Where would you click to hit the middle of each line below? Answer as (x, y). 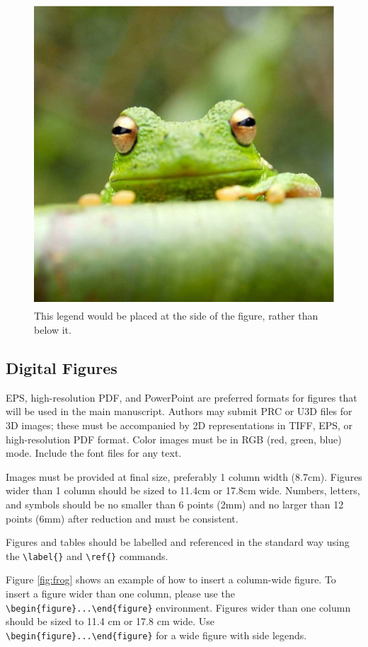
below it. (53, 330)
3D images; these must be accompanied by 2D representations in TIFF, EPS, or (179, 425)
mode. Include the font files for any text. (94, 453)
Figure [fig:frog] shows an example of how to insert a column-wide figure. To (171, 579)
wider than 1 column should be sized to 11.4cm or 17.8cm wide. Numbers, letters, (183, 490)
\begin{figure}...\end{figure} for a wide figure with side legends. (156, 635)
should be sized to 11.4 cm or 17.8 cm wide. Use (110, 621)
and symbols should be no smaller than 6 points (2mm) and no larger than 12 (175, 504)
